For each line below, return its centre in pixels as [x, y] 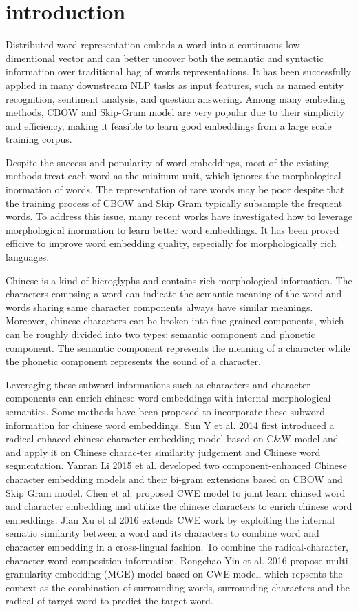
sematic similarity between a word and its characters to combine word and [162, 533]
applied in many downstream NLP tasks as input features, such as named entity [175, 85]
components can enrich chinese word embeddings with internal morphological [168, 398]
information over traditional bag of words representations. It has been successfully [179, 71]
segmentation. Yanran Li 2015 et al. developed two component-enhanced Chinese [176, 465]
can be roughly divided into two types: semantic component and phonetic [160, 334]
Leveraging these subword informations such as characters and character [158, 384]
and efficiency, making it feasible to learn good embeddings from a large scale [169, 125]
